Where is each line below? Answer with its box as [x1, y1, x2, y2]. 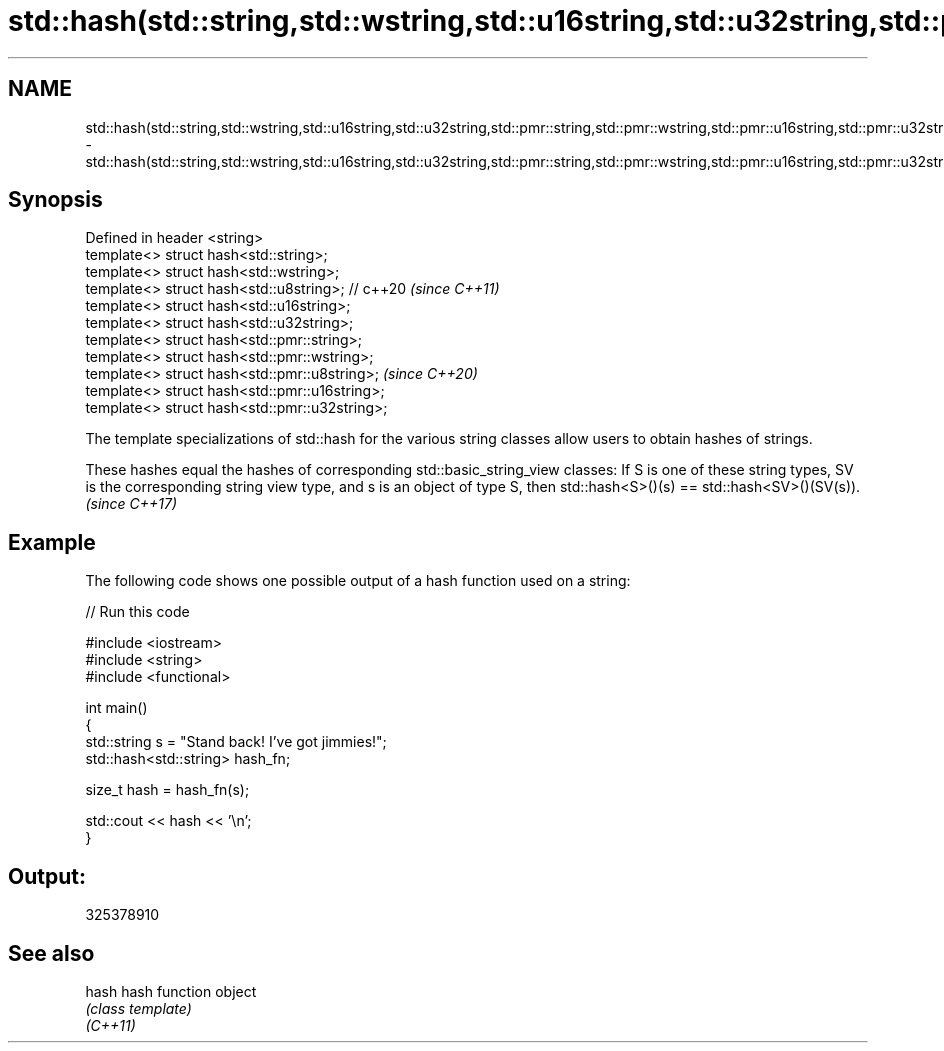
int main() [85, 699, 148, 717]
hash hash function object [85, 982, 257, 1000]
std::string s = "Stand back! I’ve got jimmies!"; [85, 733, 387, 751]
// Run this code [85, 603, 190, 621]
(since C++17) [85, 495, 178, 513]
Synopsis [8, 187, 103, 213]
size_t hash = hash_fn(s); [85, 781, 250, 799]
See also [8, 940, 95, 966]
